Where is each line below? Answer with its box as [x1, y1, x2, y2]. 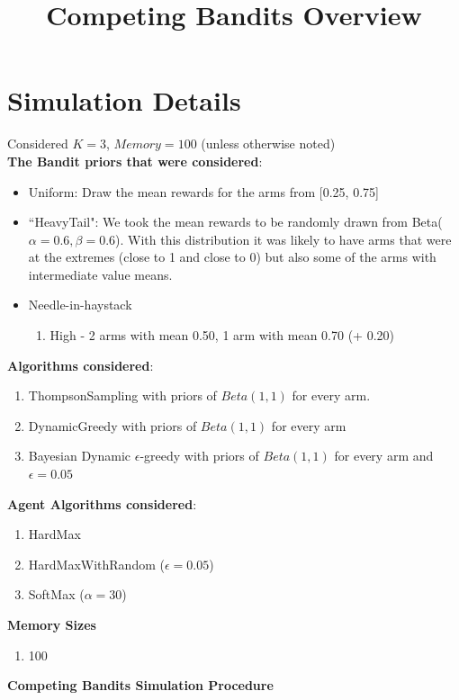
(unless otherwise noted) [201, 134, 336, 153]
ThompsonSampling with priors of [28, 386, 217, 405]
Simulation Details [7, 82, 241, 119]
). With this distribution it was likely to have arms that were [115, 229, 452, 248]
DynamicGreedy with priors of [28, 416, 197, 435]
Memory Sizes [7, 615, 96, 633]
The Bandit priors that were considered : [7, 151, 263, 170]
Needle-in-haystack [28, 295, 132, 314]
